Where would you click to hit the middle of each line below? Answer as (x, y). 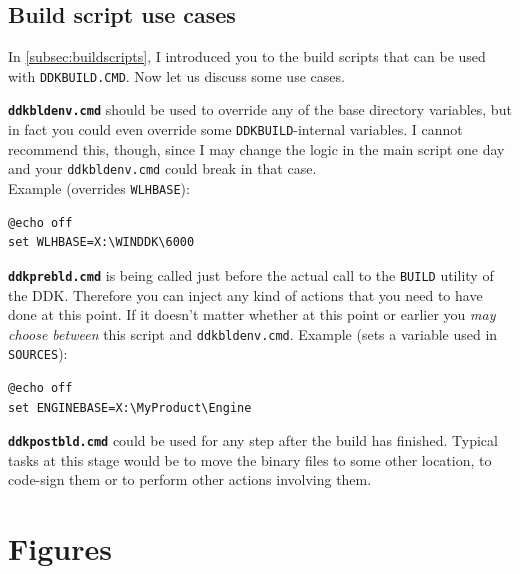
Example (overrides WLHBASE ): (99, 188)
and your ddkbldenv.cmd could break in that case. (162, 168)
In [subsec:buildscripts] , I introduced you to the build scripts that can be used (247, 56)
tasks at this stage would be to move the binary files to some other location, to (250, 459)
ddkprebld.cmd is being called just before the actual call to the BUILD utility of (251, 274)
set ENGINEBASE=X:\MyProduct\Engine (130, 407)
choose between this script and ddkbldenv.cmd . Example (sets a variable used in (253, 333)
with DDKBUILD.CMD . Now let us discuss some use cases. (176, 75)
